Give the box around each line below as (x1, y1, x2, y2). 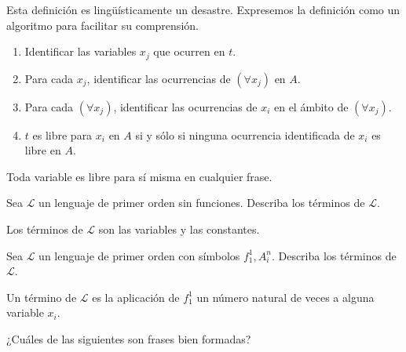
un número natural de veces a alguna (196, 288, 375, 305)
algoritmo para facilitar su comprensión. (6, 16, 199, 33)
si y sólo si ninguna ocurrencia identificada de (135, 126, 355, 143)
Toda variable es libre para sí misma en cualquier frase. (6, 168, 272, 184)
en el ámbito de (273, 98, 349, 114)
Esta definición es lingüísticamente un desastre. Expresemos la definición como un (6, 2, 401, 17)
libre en (24, 142, 61, 158)
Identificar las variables (24, 43, 137, 60)
